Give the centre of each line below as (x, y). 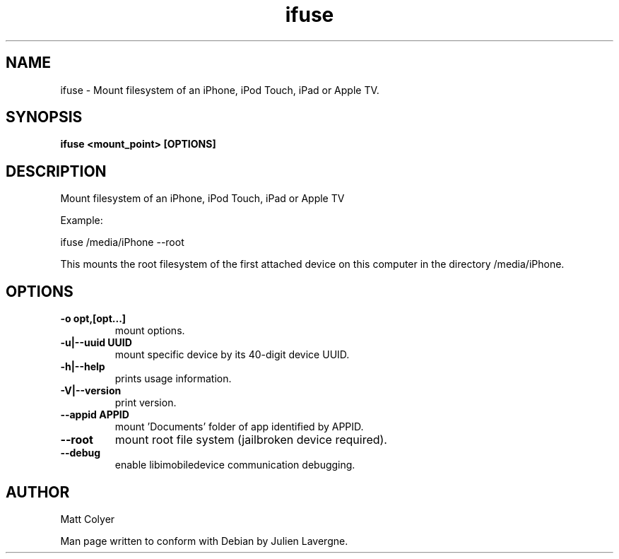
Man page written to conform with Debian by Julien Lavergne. (204, 541)
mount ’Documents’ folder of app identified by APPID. (239, 427)
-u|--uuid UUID (96, 343)
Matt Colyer (88, 519)
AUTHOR (38, 492)
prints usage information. (173, 379)
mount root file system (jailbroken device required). (251, 440)
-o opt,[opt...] (93, 319)
